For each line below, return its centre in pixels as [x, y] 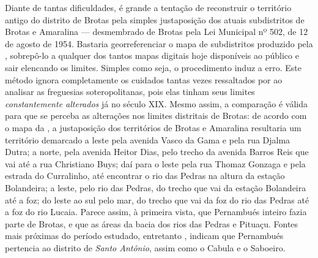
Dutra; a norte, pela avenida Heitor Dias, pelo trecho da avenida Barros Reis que [157, 152]
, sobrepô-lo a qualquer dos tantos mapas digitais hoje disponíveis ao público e [152, 55]
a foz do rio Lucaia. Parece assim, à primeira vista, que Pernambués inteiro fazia [156, 212]
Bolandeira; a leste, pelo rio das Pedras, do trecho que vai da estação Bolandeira [156, 187]
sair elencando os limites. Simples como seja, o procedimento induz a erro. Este [153, 67]
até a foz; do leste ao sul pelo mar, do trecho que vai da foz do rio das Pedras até [157, 199]
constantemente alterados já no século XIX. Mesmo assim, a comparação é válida [157, 103]
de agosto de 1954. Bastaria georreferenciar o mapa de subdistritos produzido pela [159, 43]
